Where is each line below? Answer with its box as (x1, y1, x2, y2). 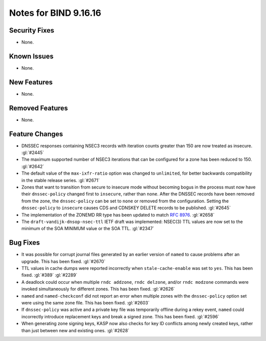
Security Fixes (9, 26, 54, 35)
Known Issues (9, 52, 54, 60)
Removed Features (9, 104, 68, 112)
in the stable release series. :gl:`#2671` (21, 177, 100, 183)
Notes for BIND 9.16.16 (9, 7, 101, 18)
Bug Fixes (9, 238, 40, 247)
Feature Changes (9, 130, 64, 138)
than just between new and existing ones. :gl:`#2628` (21, 327, 130, 333)
